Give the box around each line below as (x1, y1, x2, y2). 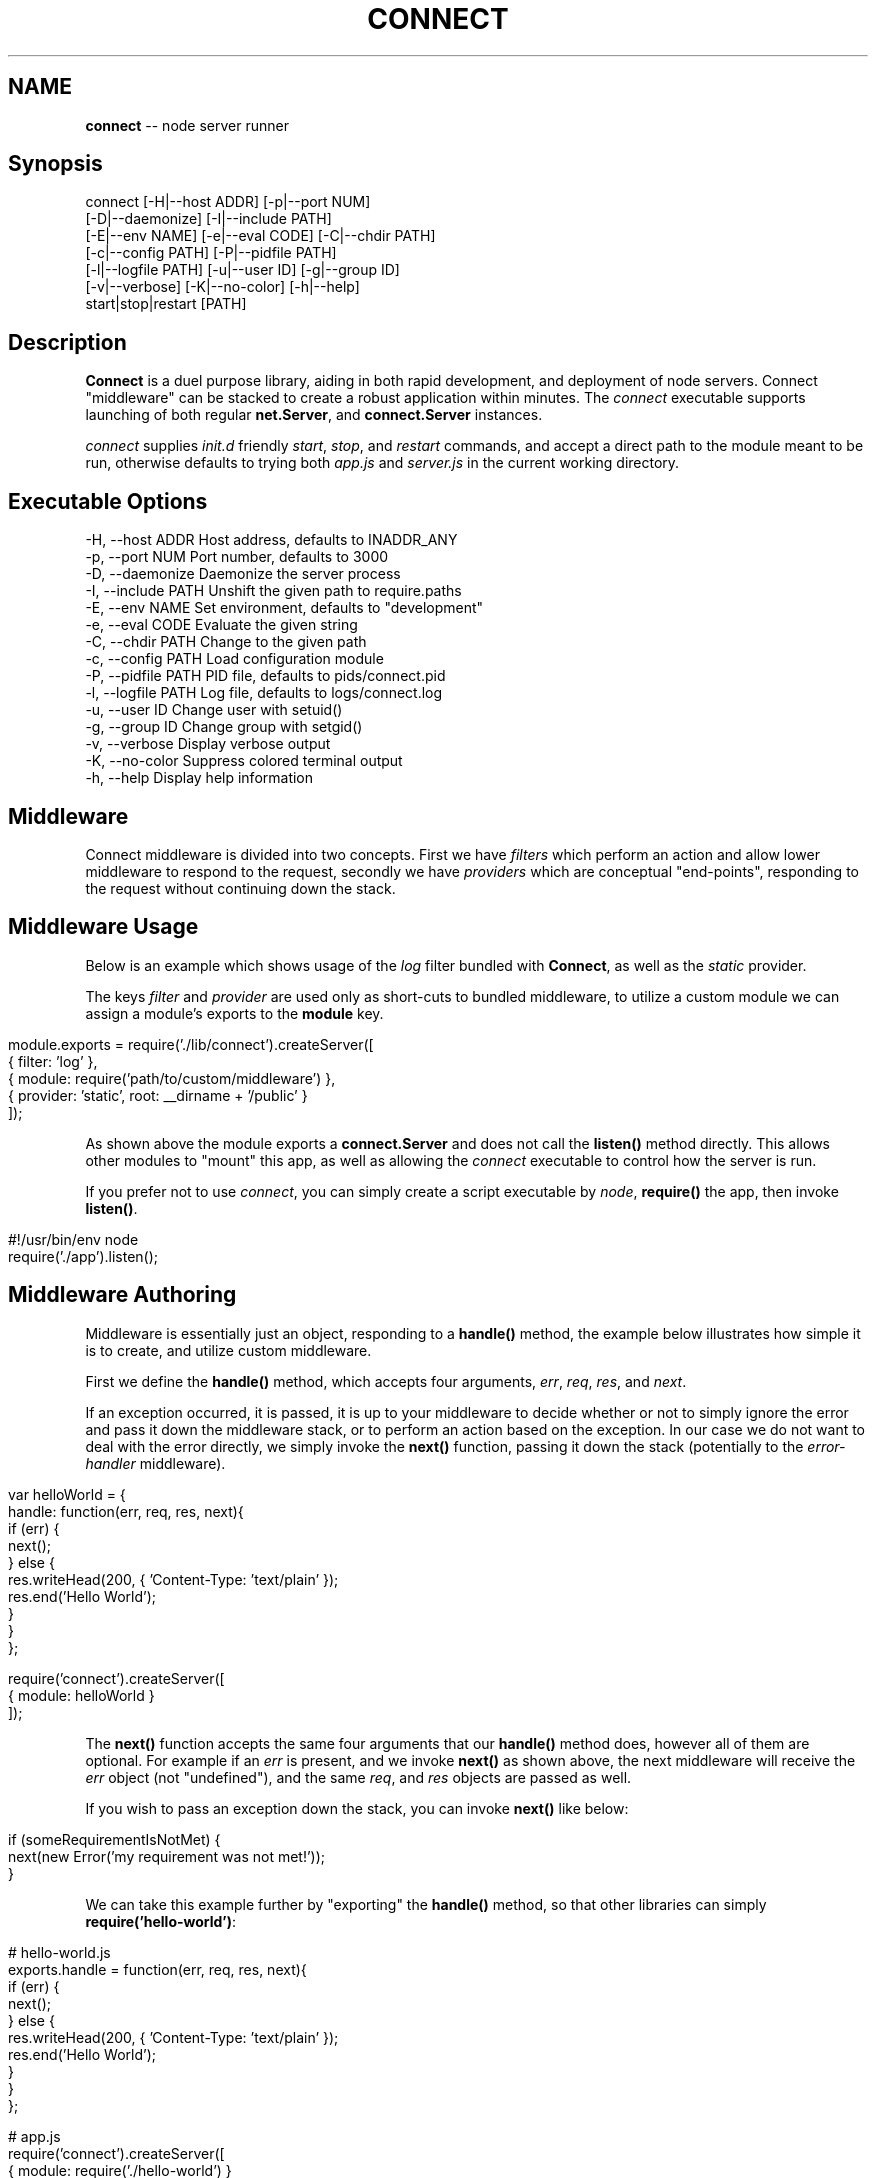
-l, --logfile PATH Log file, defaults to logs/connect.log (85, 684, 443, 702)
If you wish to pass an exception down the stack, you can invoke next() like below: (85, 1799, 629, 1817)
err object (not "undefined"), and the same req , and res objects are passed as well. (85, 1768, 632, 1786)
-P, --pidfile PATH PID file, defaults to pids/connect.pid (85, 667, 446, 685)
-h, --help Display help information (85, 769, 314, 787)
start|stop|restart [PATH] (85, 295, 247, 313)
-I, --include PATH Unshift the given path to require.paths (85, 582, 462, 600)
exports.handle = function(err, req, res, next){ (8, 1960, 307, 1978)
